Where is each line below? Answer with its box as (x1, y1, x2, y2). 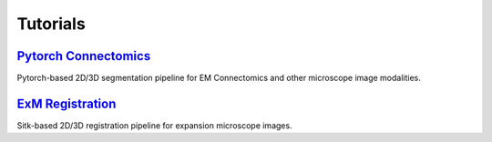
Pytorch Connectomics (16, 48, 151, 64)
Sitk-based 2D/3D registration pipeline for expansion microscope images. (16, 119, 292, 131)
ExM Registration (16, 96, 117, 111)
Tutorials (16, 14, 86, 34)
